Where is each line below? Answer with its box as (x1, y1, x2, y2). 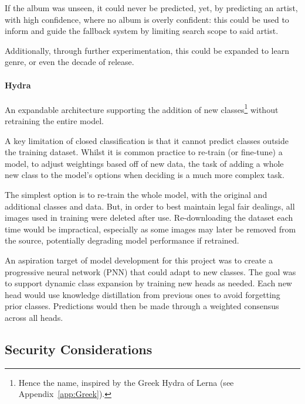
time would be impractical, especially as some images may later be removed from (5, 222, 296, 235)
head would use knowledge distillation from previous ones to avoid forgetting (5, 288, 280, 300)
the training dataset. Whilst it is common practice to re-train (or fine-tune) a (5, 146, 283, 158)
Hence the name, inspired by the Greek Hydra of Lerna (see (18, 376, 234, 388)
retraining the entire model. (5, 115, 104, 127)
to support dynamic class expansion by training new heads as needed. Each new (5, 277, 292, 289)
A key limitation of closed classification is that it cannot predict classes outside (5, 134, 289, 146)
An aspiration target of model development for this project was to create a (5, 254, 273, 266)
